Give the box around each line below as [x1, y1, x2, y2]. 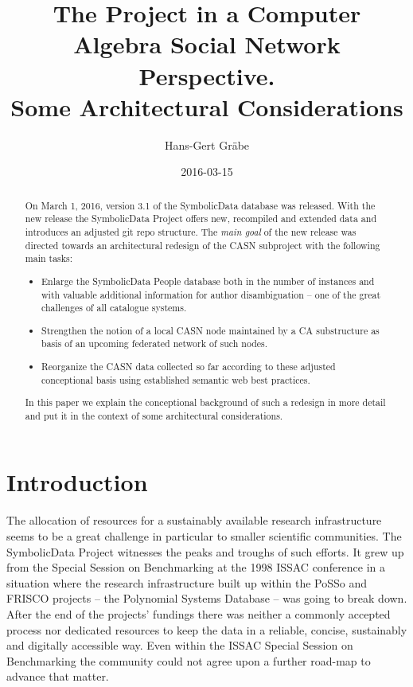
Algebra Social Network [73, 28, 341, 61]
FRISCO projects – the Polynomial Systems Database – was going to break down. [6, 590, 407, 607]
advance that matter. [6, 668, 109, 685]
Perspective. [138, 59, 275, 92]
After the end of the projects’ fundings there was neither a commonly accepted [6, 605, 391, 622]
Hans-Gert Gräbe [164, 136, 250, 153]
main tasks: [25, 252, 73, 265]
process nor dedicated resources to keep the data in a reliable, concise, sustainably [6, 621, 407, 638]
